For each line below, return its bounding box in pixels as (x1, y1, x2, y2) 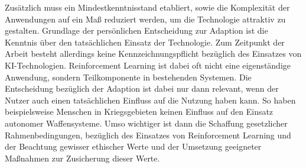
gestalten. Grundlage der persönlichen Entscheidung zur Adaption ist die (5, 24, 268, 37)
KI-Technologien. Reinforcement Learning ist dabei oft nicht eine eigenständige (5, 59, 291, 71)
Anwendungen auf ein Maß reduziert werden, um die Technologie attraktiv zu (5, 12, 286, 25)
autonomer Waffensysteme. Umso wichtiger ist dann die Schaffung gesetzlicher (5, 117, 288, 129)
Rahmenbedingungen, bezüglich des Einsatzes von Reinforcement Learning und (5, 128, 291, 141)
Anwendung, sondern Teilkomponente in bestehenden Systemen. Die (5, 70, 252, 83)
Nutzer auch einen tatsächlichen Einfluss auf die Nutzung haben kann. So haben (5, 93, 296, 106)
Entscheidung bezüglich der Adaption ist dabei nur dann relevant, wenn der (5, 82, 279, 95)
